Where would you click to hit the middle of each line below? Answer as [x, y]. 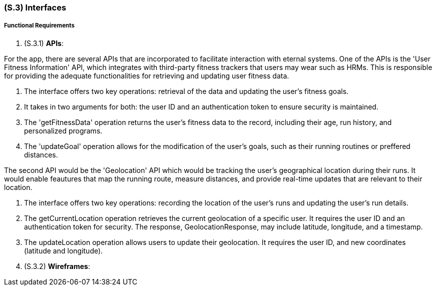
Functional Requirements [39, 26]
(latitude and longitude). [64, 250]
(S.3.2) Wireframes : [57, 266]
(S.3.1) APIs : [44, 43]
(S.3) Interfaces [35, 7]
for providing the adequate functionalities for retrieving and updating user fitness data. [147, 75]
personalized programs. [63, 130]
